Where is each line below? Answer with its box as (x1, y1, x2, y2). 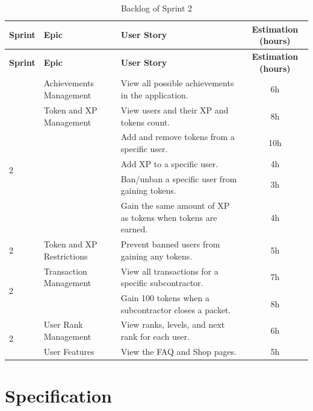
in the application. (120, 89, 188, 101)
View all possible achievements (120, 77, 234, 89)
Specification (5, 383, 112, 408)
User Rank (43, 318, 83, 331)
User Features (43, 345, 95, 357)
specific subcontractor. (120, 276, 203, 289)
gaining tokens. (120, 184, 176, 197)
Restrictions (43, 249, 88, 262)
